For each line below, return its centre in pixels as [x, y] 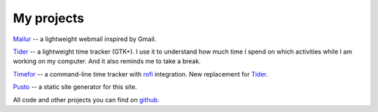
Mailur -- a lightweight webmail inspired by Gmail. [85, 39]
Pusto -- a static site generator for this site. [75, 87]
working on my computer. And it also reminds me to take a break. [107, 61]
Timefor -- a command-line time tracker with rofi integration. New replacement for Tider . [141, 74]
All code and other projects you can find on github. [86, 99]
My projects [48, 18]
